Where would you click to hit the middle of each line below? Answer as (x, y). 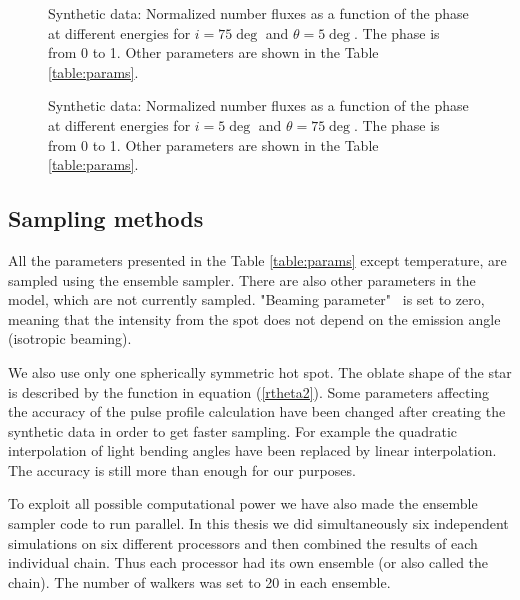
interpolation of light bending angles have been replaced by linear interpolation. (252, 450)
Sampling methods (106, 218)
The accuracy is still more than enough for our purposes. (182, 469)
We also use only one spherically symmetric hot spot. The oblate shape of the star (260, 371)
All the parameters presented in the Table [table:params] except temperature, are (257, 259)
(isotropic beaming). (70, 338)
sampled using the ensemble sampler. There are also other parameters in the (242, 279)
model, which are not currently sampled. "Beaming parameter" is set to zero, (246, 299)
